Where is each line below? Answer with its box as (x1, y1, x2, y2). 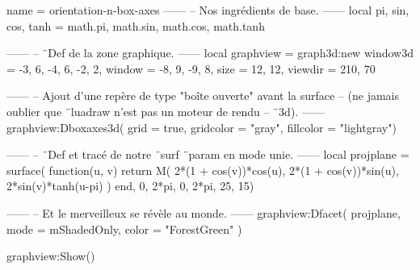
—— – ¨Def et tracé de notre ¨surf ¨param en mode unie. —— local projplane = (6, 146, 409, 163)
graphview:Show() (6, 247, 95, 264)
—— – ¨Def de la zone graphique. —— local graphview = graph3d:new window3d (6, 44, 414, 61)
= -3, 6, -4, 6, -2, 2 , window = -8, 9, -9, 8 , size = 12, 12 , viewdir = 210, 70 (6, 60, 376, 77)
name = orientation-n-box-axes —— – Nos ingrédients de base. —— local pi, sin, (6, 2, 409, 18)
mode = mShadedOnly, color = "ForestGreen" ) (6, 220, 242, 237)
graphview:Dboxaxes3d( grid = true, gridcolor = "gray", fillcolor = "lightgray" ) (6, 118, 397, 135)
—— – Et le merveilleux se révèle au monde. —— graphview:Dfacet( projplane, (6, 204, 401, 221)
